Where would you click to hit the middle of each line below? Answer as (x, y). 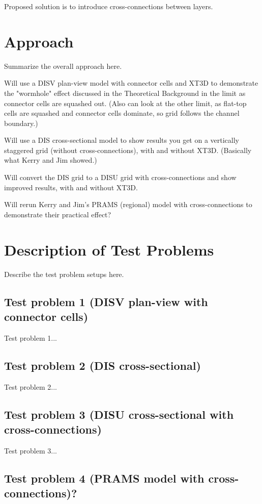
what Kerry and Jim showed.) (51, 160)
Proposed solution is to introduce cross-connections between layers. (109, 6)
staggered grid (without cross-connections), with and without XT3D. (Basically (128, 150)
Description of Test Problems (109, 249)
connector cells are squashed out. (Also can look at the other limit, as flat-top (125, 103)
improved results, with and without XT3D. (71, 187)
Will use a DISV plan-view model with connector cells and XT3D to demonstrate (131, 83)
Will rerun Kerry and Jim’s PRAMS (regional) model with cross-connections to (128, 204)
